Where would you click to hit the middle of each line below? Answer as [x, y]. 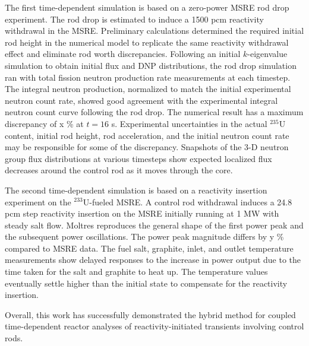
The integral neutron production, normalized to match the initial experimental [148, 89]
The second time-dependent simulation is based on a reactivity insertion [136, 190]
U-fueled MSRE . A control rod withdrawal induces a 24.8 [187, 201]
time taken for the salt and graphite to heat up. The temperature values [136, 272]
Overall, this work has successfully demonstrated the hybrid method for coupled [150, 314]
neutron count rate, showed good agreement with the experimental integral [141, 100]
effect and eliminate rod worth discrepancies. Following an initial [123, 54]
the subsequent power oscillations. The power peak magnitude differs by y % [144, 237]
